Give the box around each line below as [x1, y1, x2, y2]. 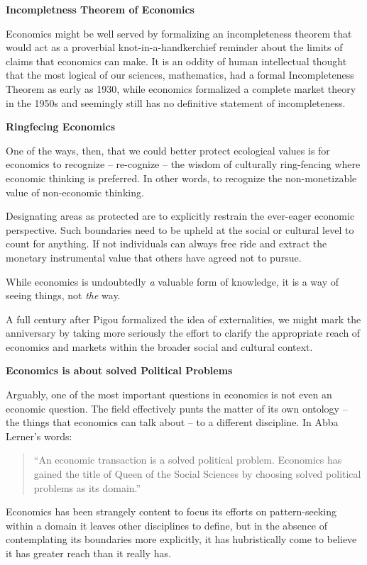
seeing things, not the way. [6, 288, 121, 303]
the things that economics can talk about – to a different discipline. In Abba [6, 415, 339, 430]
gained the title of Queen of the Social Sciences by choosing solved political [33, 466, 361, 481]
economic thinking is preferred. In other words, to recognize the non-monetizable [6, 170, 357, 185]
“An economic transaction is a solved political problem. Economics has [33, 452, 342, 467]
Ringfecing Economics [6, 119, 115, 134]
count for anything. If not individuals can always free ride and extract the [6, 236, 327, 251]
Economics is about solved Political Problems [6, 363, 233, 378]
